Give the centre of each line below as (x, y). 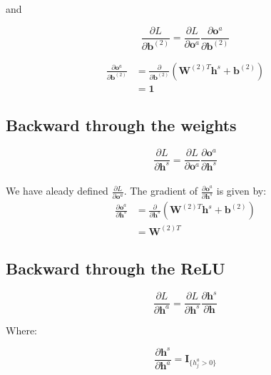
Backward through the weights (121, 125)
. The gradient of (161, 191)
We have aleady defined (57, 191)
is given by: (241, 191)
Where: (21, 330)
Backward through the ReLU (116, 268)
